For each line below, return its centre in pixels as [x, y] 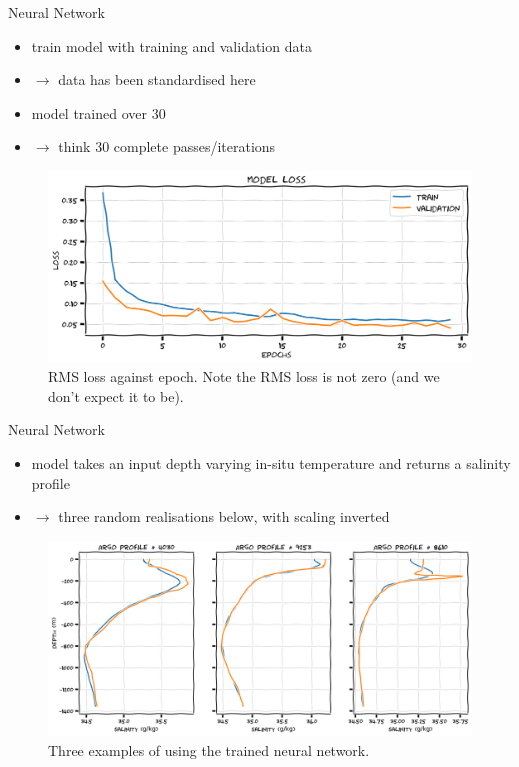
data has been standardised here [157, 79]
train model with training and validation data [171, 45]
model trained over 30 [98, 112]
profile [50, 482]
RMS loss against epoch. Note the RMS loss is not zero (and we [244, 376]
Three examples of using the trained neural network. [209, 749]
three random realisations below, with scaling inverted [224, 516]
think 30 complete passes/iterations [167, 146]
